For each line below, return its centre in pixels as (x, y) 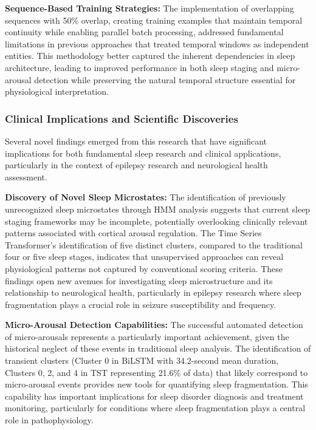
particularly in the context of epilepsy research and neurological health (136, 165)
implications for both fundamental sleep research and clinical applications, (143, 153)
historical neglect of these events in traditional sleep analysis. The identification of (158, 348)
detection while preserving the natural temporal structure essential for (165, 79)
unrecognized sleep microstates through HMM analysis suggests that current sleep (158, 209)
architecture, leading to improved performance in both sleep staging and (139, 67)
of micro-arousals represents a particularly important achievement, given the (147, 336)
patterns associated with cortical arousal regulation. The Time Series (133, 233)
